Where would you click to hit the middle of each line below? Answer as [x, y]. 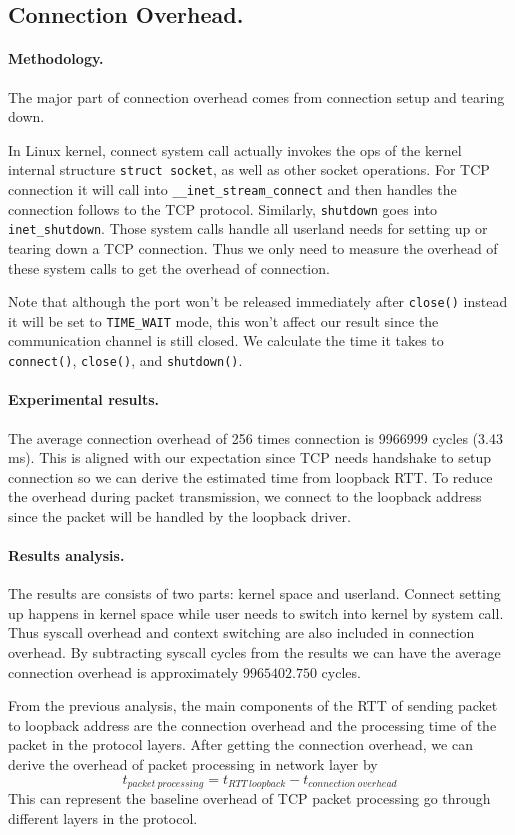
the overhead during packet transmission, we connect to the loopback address [245, 496]
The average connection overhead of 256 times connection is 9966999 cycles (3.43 [255, 437]
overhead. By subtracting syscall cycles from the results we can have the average [254, 652]
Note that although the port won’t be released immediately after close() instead [258, 301]
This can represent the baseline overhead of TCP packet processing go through [249, 798]
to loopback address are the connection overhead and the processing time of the [252, 724]
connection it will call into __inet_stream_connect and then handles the [232, 189]
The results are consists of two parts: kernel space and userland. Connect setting [254, 593]
